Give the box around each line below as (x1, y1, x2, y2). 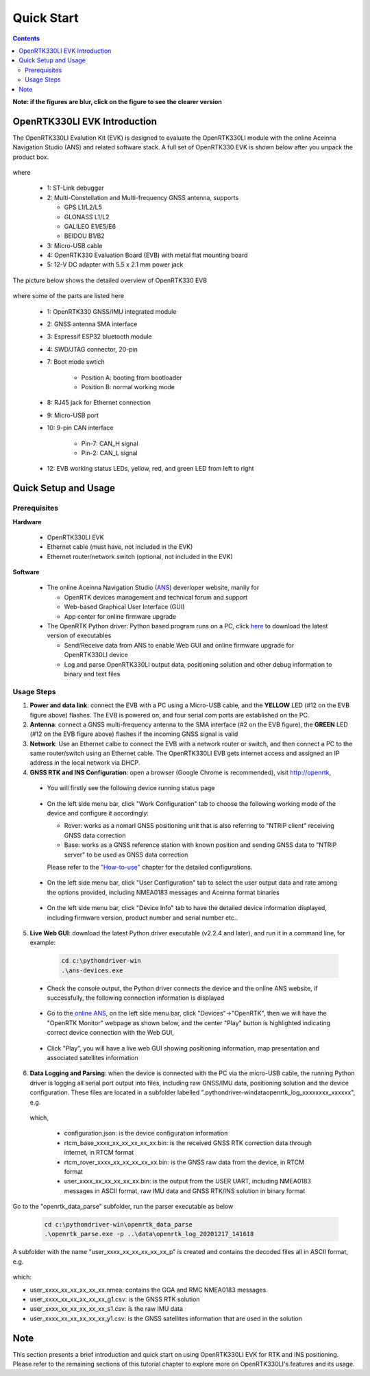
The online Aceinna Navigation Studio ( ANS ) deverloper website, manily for (47, 583, 260, 592)
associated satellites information (47, 1054, 138, 1062)
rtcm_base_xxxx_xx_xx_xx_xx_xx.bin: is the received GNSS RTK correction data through (64, 1138, 312, 1147)
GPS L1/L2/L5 (64, 203, 103, 212)
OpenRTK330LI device (64, 651, 128, 659)
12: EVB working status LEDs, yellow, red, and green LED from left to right (47, 465, 254, 473)
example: (29, 939, 56, 947)
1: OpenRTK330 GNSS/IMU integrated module (47, 307, 177, 315)
